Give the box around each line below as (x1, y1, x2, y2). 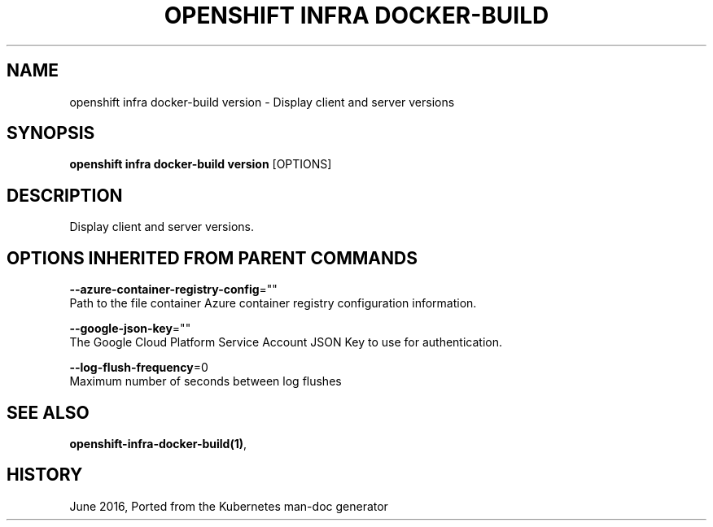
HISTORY (7, 464, 83, 486)
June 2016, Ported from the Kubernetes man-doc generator (69, 499, 388, 513)
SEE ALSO (7, 402, 90, 423)
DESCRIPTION (7, 185, 123, 206)
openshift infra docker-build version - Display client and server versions (69, 94, 455, 109)
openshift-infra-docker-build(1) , (69, 436, 247, 451)
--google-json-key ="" (69, 321, 191, 336)
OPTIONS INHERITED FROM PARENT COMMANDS (7, 247, 418, 268)
